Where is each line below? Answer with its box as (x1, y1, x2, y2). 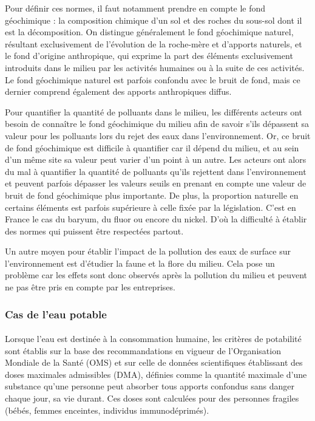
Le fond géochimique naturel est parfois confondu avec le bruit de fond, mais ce (5, 73, 300, 86)
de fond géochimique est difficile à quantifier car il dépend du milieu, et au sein (5, 141, 299, 154)
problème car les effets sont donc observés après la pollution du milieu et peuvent (5, 269, 307, 281)
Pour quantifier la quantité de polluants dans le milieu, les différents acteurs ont (5, 105, 302, 118)
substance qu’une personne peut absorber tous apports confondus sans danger (5, 380, 294, 392)
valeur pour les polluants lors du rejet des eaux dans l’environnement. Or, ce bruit (5, 129, 311, 142)
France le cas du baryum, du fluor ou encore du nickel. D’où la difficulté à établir (5, 213, 307, 225)
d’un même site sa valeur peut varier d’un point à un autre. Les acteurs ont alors (5, 153, 307, 166)
